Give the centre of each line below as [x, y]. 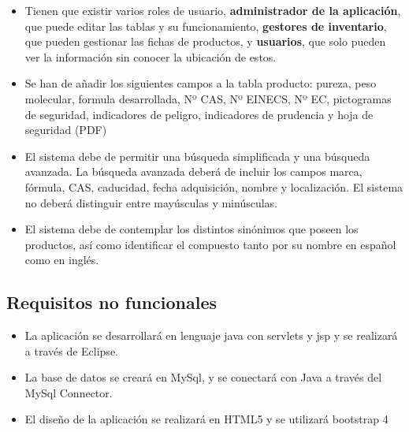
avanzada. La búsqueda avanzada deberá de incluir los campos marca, [193, 171]
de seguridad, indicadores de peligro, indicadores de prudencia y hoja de [199, 114]
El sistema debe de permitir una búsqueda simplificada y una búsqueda [197, 156]
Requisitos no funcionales [112, 302]
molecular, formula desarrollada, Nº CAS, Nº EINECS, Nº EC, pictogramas [208, 98]
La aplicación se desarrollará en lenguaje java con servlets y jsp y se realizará [211, 335]
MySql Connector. [69, 392]
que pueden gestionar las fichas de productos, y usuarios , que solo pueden [205, 41]
